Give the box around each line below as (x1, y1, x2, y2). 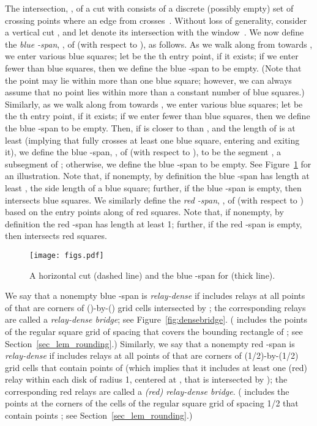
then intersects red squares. (5, 229, 107, 242)
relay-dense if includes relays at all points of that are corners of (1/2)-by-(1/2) (5, 349, 299, 362)
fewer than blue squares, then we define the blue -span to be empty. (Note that (5, 61, 302, 74)
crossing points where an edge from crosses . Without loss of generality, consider (5, 13, 307, 26)
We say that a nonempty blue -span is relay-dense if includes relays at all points (5, 289, 305, 302)
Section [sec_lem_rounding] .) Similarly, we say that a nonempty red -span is (5, 337, 295, 350)
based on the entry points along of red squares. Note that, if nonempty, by (5, 205, 284, 218)
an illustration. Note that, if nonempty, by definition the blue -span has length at (5, 169, 310, 182)
